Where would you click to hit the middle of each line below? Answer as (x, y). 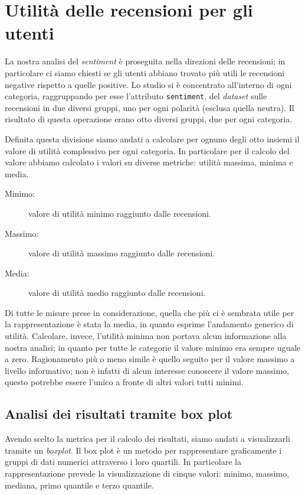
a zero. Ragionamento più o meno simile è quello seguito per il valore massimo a (150, 359)
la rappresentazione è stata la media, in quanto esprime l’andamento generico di (149, 324)
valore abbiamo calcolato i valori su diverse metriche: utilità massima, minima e (149, 162)
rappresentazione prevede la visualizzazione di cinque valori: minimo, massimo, (147, 473)
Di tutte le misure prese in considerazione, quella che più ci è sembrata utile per (150, 312)
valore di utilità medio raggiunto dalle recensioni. (117, 293)
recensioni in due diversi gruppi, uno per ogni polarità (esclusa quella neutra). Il (150, 107)
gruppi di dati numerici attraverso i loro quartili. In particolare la (123, 462)
